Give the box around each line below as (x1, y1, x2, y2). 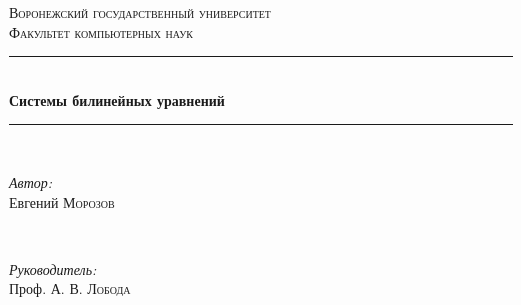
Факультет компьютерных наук (9, 21, 193, 42)
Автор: (9, 171, 53, 192)
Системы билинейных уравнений (9, 89, 225, 110)
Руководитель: (9, 258, 97, 279)
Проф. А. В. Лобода (9, 278, 131, 299)
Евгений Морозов (9, 191, 115, 212)
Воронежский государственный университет (9, 2, 271, 22)
